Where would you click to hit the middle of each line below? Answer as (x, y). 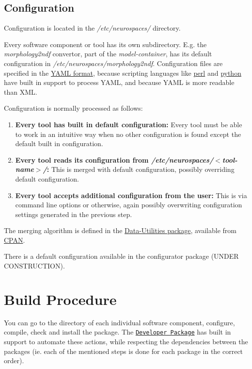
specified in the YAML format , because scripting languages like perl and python (123, 73)
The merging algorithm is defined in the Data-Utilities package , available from (120, 230)
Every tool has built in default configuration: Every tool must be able (129, 124)
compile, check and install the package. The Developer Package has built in (118, 332)
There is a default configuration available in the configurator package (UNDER (121, 256)
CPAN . (15, 240)
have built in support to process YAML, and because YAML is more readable (119, 82)
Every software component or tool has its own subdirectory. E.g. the (105, 44)
